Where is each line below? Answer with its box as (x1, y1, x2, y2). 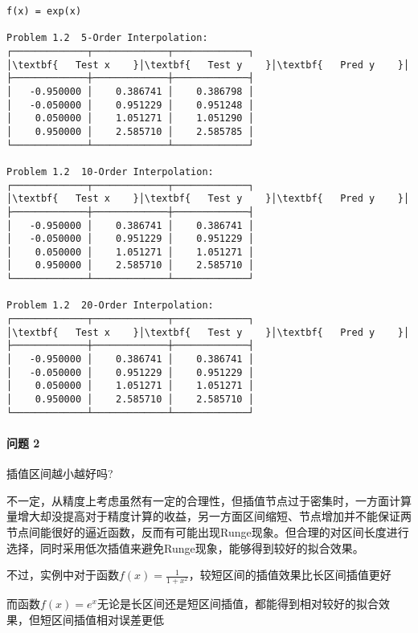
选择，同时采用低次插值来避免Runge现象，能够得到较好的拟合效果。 (6, 539, 364, 556)
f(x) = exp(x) (6, 6, 82, 17)
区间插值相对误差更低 (51, 611, 164, 627)
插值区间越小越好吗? (6, 465, 113, 482)
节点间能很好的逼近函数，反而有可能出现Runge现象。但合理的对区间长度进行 (6, 523, 409, 540)
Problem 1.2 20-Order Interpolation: (6, 300, 214, 312)
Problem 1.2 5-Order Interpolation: (6, 32, 208, 44)
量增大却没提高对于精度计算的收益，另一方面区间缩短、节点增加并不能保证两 (6, 508, 412, 525)
